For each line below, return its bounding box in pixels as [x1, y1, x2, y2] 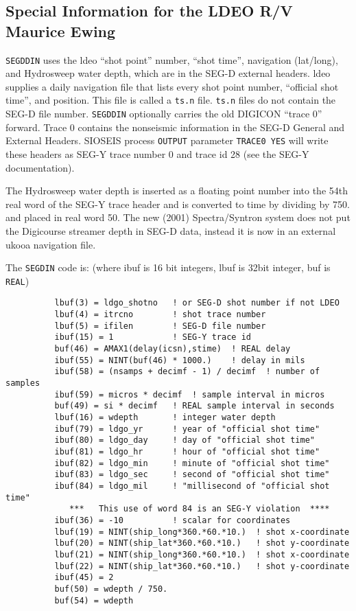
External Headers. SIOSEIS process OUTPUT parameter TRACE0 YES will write [5, 133, 329, 148]
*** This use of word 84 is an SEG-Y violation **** [69, 504, 330, 514]
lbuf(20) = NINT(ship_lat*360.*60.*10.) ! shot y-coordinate [54, 538, 350, 549]
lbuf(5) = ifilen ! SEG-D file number [54, 321, 266, 331]
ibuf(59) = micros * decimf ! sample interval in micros [54, 389, 325, 400]
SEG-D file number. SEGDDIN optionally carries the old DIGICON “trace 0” [5, 106, 322, 121]
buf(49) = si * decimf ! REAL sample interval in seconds [54, 401, 335, 411]
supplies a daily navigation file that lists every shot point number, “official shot [5, 79, 339, 93]
